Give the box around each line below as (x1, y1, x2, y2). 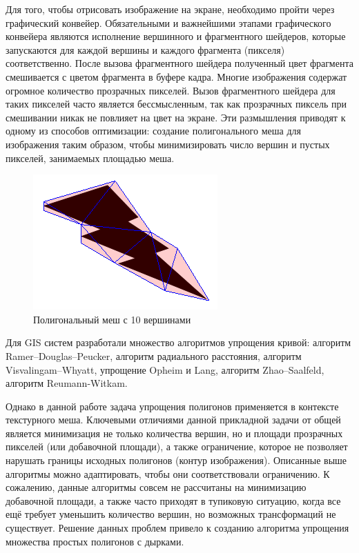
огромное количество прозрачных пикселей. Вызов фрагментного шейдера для (6, 83, 336, 97)
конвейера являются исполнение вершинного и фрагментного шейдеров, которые (6, 29, 346, 43)
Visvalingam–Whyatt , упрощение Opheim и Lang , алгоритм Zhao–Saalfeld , (6, 362, 324, 376)
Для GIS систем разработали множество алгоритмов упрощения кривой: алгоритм (6, 335, 351, 350)
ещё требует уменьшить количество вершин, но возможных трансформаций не (6, 507, 336, 521)
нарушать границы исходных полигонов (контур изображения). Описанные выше (6, 453, 347, 467)
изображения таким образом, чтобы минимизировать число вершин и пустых (6, 137, 330, 151)
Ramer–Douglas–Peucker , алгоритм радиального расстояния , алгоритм (6, 348, 302, 363)
